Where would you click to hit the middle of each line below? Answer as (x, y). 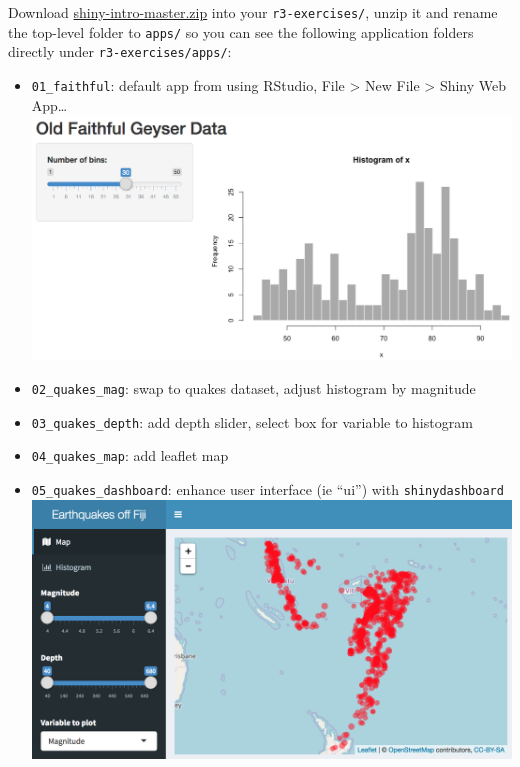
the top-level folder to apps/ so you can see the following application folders (241, 31)
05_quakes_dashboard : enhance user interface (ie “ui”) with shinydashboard (267, 489)
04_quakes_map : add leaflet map (130, 455)
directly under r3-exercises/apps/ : (120, 51)
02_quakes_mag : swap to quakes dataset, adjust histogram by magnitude (253, 388)
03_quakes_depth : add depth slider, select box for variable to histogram (252, 421)
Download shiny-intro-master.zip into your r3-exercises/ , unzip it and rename (253, 12)
